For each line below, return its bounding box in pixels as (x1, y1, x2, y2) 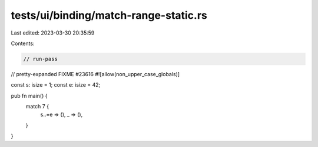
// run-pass (23, 56, 58, 62)
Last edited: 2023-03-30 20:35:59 (11, 29, 95, 36)
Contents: (11, 40, 35, 47)
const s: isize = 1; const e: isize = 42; (11, 81, 101, 88)
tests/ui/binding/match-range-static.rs (11, 9, 207, 22)
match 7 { (25, 103, 49, 110)
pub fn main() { (11, 92, 48, 99)
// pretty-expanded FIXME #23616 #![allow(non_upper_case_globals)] (11, 70, 180, 77)
